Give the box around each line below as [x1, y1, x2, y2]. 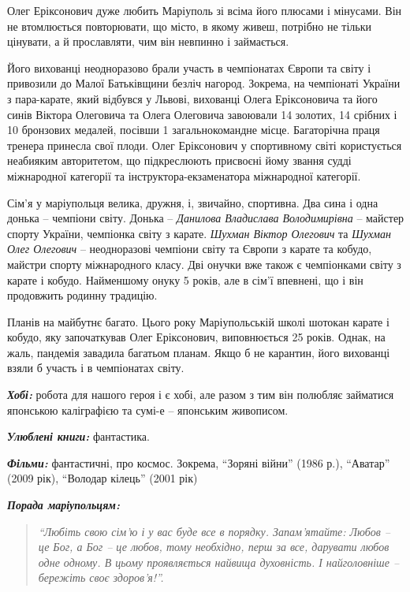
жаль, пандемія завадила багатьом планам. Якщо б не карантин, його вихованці [7, 344, 390, 360]
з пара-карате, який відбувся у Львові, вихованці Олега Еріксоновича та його [7, 90, 378, 106]
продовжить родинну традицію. [7, 287, 158, 303]
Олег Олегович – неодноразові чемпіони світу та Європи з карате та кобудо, [7, 240, 372, 257]
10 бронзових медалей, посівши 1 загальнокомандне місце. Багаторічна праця [7, 121, 380, 138]
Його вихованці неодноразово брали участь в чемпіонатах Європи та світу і [7, 59, 371, 76]
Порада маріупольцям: [7, 497, 120, 513]
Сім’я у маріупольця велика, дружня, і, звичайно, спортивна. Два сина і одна [7, 194, 378, 210]
